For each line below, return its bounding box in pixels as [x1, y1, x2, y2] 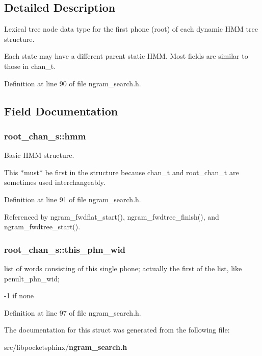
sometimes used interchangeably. [4, 177, 106, 187]
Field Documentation [4, 103, 118, 118]
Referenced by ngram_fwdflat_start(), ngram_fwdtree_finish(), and [4, 211, 219, 222]
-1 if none [4, 290, 34, 301]
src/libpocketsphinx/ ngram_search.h [4, 341, 127, 352]
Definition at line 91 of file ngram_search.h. [4, 194, 141, 204]
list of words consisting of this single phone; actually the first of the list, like [4, 263, 242, 273]
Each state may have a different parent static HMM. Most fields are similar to [4, 51, 248, 61]
